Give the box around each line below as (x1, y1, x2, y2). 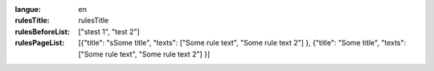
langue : (14, 5, 42, 14)
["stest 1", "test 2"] (78, 26, 140, 36)
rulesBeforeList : (14, 26, 70, 36)
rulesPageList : (14, 38, 64, 48)
